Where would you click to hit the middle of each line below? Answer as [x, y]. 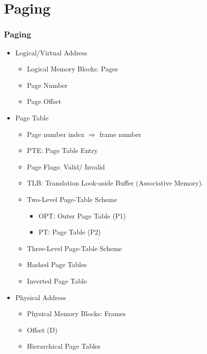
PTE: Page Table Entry [62, 150]
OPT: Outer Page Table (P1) [82, 215]
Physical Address [41, 297]
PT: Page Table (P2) [70, 232]
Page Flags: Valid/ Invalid [66, 166]
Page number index [56, 134]
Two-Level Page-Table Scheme [72, 199]
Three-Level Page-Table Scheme [74, 248]
